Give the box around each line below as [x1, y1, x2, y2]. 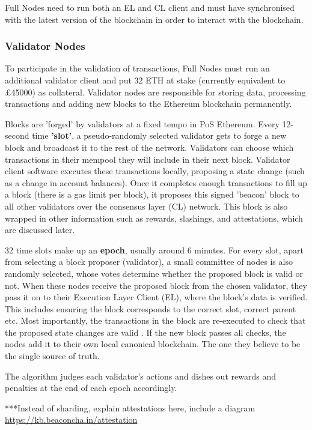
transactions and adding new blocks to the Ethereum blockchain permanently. [5, 97, 292, 110]
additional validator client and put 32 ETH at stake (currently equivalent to [5, 74, 286, 86]
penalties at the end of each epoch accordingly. [5, 381, 177, 394]
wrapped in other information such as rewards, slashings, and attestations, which [5, 211, 303, 224]
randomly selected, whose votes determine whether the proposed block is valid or [5, 267, 303, 279]
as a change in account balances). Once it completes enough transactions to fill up [5, 176, 307, 189]
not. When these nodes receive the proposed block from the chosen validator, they [5, 279, 307, 291]
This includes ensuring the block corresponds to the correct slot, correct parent [5, 302, 296, 315]
